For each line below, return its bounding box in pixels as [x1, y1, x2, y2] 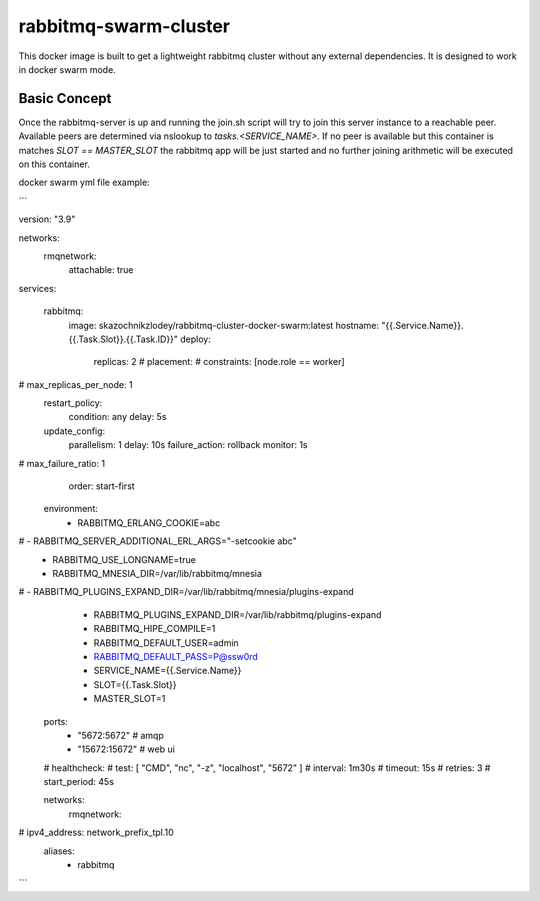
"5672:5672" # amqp [77, 729, 164, 741]
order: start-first [68, 480, 135, 492]
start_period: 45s [43, 776, 115, 788]
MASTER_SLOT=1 [93, 693, 166, 705]
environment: [43, 503, 99, 515]
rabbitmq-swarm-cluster [18, 15, 230, 37]
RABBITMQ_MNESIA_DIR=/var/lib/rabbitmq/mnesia [52, 568, 262, 579]
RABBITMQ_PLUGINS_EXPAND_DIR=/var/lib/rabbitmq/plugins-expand [93, 608, 382, 620]
